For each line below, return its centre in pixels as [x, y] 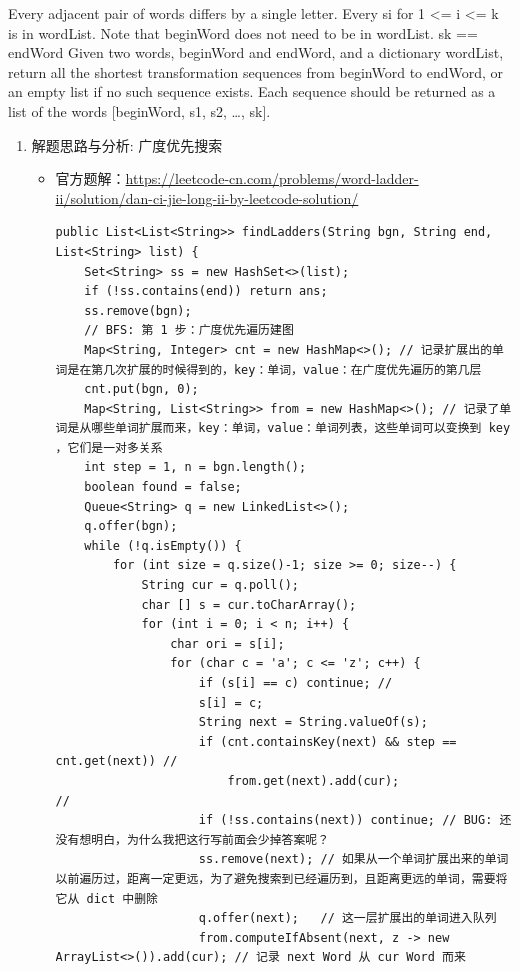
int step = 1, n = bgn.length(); [195, 467]
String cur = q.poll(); [220, 585]
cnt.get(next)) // [116, 761]
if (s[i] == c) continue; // [295, 683]
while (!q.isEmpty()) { [163, 545]
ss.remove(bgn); [138, 310]
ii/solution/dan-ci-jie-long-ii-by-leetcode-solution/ [207, 197]
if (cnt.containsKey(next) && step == [327, 741]
